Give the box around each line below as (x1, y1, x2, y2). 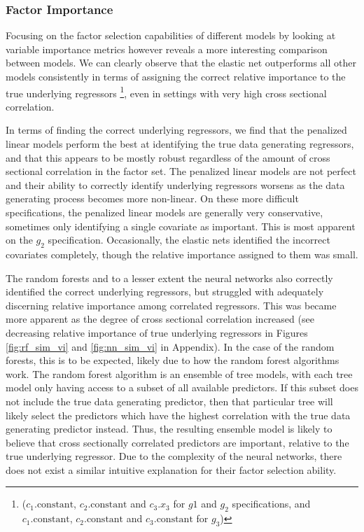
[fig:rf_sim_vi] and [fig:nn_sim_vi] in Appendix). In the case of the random (6, 339, 335, 353)
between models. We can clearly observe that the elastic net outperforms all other (6, 55, 356, 70)
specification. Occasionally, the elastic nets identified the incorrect (48, 232, 330, 247)
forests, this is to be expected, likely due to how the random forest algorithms (6, 353, 339, 367)
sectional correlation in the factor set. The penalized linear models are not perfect (6, 164, 356, 178)
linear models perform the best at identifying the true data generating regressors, (6, 136, 354, 151)
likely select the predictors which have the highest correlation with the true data (6, 407, 351, 422)
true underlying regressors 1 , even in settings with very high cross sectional (6, 83, 327, 100)
